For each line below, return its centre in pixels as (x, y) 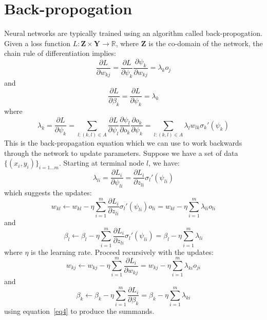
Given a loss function (37, 43)
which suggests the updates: (48, 193)
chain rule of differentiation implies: (60, 53)
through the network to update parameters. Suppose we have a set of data (121, 153)
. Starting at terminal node (101, 163)
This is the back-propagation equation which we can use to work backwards (123, 143)
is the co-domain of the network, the (206, 43)
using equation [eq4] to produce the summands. (79, 311)
